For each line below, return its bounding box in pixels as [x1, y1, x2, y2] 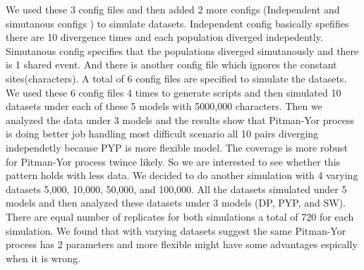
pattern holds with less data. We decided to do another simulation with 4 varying [6, 168, 358, 183]
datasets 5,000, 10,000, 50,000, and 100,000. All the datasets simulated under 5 [6, 181, 347, 196]
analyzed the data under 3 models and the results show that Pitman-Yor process [6, 112, 354, 127]
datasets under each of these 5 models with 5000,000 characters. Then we [6, 99, 322, 113]
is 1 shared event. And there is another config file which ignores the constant [6, 57, 337, 72]
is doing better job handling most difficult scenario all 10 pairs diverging [6, 126, 319, 141]
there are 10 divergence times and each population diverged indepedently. [6, 30, 323, 44]
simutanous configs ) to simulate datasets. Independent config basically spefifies [6, 16, 349, 30]
